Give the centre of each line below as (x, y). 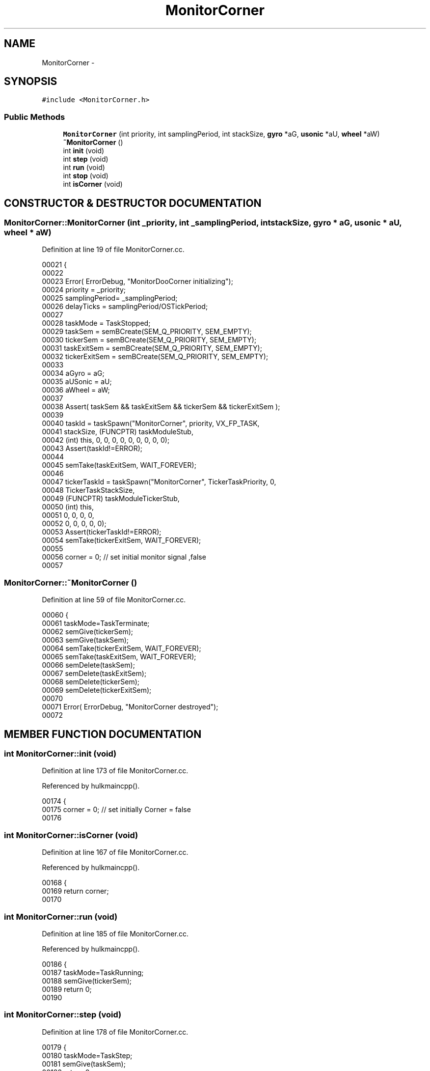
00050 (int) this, (68, 507)
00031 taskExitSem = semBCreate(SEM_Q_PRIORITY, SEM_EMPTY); (152, 348)
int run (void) (84, 168)
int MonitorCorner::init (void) (60, 754)
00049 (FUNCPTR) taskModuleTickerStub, (111, 499)
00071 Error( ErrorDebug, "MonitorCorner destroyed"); (130, 707)
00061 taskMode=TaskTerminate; (96, 623)
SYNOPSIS (31, 82)
